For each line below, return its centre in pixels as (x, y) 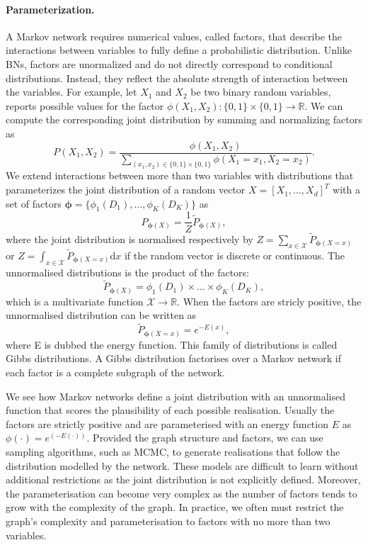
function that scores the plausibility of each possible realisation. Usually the (170, 410)
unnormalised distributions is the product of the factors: (127, 272)
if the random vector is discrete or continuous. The (234, 255)
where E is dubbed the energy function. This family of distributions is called (172, 344)
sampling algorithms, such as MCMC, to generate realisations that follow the (173, 451)
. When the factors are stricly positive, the (269, 301)
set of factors (34, 203)
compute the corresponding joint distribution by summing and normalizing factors (184, 119)
